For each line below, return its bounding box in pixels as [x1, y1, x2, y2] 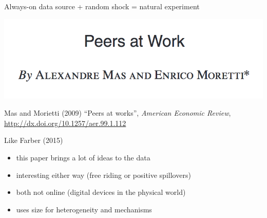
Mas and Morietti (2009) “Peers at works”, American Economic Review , [4, 107, 231, 118]
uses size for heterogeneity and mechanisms [16, 204, 152, 214]
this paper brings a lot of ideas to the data [16, 152, 150, 162]
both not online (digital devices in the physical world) [16, 187, 186, 197]
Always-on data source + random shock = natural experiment [4, 1, 200, 11]
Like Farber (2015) [4, 135, 63, 146]
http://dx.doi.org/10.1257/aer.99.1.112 [4, 117, 126, 128]
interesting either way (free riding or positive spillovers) [16, 169, 191, 180]
